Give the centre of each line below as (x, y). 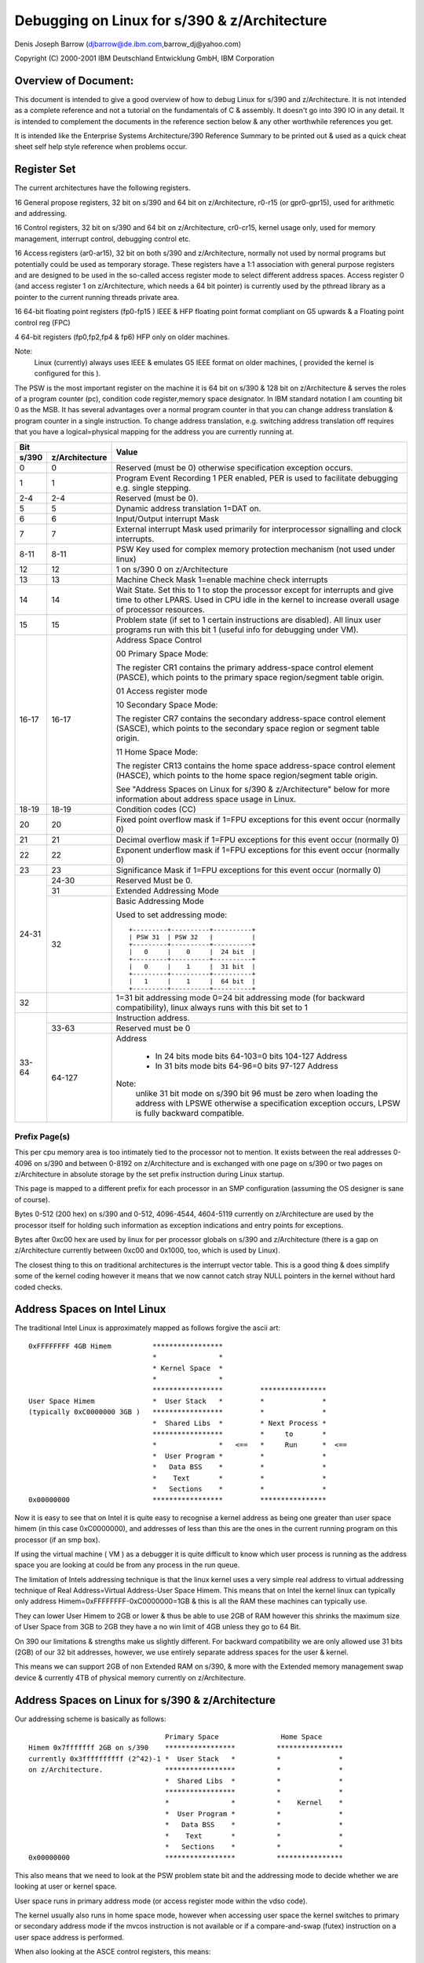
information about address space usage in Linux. (206, 799)
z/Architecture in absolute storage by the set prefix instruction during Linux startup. (150, 1175)
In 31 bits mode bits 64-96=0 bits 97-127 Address (247, 1066)
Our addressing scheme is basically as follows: (90, 1719)
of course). (32, 1199)
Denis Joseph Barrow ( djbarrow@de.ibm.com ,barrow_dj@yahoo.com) (128, 44)
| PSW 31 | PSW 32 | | (192, 937)
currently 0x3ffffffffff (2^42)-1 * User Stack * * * (186, 1758)
